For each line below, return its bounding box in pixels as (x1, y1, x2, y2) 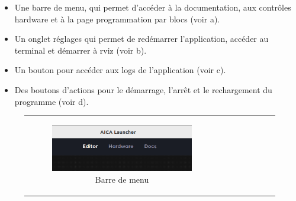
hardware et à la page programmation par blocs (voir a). (14, 12, 220, 25)
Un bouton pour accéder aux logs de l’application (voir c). (14, 64, 226, 76)
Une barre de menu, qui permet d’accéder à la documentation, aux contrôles (14, 1, 291, 13)
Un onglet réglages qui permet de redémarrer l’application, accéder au (14, 32, 269, 45)
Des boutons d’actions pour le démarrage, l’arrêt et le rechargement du (14, 83, 272, 95)
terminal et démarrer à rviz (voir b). (14, 44, 147, 56)
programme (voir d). (14, 95, 89, 107)
